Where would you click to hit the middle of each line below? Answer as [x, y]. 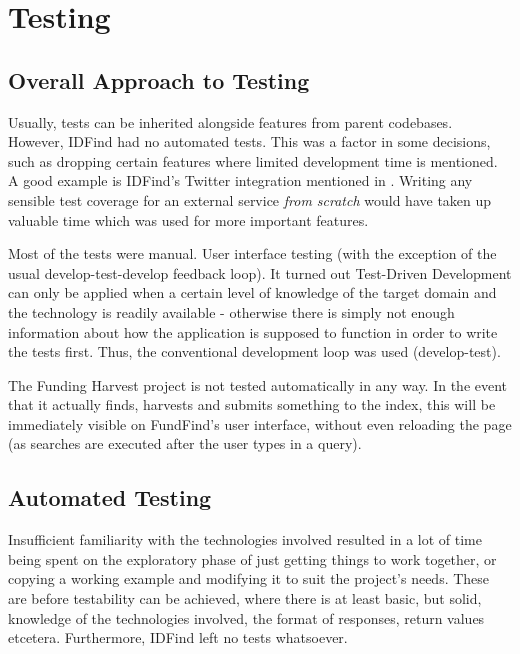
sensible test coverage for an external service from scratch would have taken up [250, 199]
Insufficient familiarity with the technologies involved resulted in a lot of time [245, 539]
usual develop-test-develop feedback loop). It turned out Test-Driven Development [260, 272]
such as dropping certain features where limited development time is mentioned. [253, 160]
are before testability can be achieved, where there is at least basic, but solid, [245, 598]
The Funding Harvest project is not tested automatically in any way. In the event [258, 384]
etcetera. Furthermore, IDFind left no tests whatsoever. [178, 637]
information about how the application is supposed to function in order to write [253, 331]
